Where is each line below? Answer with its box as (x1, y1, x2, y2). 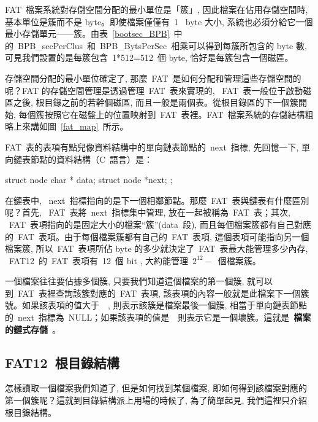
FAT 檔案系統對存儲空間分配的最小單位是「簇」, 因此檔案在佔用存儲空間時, (5, 3, 308, 15)
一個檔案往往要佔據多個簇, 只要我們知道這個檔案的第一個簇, (5, 275, 244, 287)
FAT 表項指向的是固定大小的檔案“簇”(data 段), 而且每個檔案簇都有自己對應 (9, 217, 311, 230)
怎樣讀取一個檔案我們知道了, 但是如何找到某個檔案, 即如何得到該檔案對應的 (5, 381, 308, 394)
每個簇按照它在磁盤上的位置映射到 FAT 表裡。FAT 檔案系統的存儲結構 (18, 107, 305, 120)
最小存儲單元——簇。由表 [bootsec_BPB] (5, 27, 170, 40)
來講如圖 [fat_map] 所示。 (21, 120, 129, 133)
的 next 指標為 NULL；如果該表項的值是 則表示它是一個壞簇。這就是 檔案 (5, 311, 311, 324)
